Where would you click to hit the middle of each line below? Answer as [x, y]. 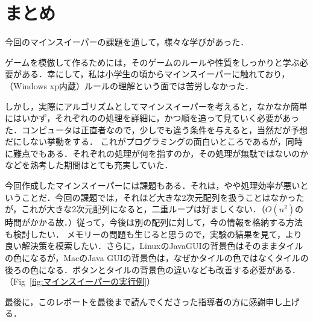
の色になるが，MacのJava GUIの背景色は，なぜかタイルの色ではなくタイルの [157, 258]
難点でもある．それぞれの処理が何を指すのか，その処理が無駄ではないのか [161, 153]
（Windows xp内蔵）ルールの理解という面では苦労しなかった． [129, 85]
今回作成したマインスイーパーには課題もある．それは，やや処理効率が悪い [153, 185]
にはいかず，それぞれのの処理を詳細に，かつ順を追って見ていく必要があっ [152, 118]
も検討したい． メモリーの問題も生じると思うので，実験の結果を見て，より [153, 234]
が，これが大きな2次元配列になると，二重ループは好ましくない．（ [135, 209]
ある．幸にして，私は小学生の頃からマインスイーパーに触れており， [156, 74]
